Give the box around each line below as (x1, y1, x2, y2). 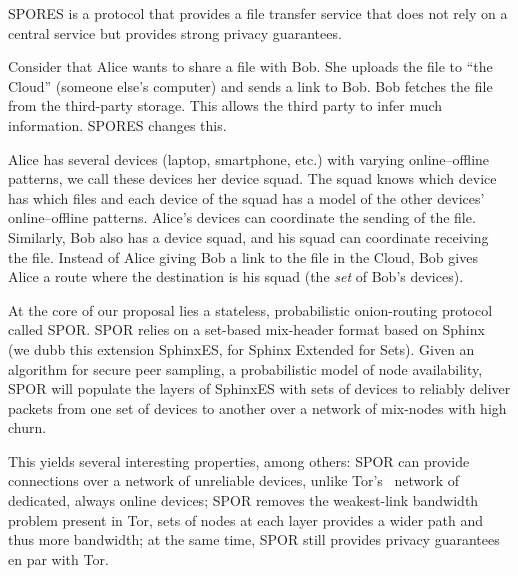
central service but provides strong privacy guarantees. (8, 22, 342, 43)
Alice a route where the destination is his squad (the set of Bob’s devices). (8, 266, 464, 287)
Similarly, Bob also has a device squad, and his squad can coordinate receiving (8, 226, 489, 247)
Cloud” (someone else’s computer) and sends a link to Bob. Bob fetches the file (8, 75, 493, 96)
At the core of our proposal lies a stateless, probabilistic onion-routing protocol (8, 299, 493, 320)
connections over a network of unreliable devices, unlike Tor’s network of (8, 470, 460, 491)
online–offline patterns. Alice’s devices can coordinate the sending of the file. (8, 207, 476, 228)
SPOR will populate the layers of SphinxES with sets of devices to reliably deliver (8, 378, 511, 399)
